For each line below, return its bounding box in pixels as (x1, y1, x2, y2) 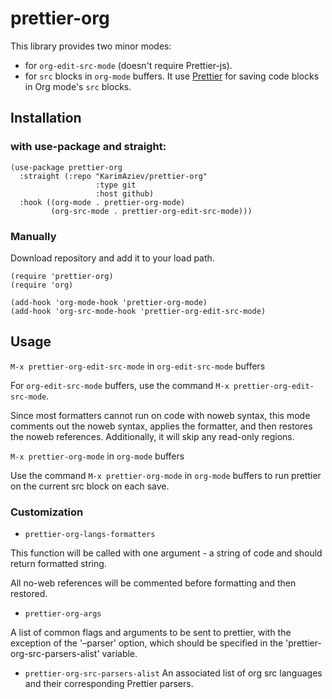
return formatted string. (10, 558, 107, 570)
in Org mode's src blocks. (24, 80, 132, 92)
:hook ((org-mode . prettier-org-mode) (19, 197, 186, 207)
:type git (95, 180, 137, 190)
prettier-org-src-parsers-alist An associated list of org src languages (24, 667, 323, 679)
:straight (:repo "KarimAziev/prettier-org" (19, 171, 208, 181)
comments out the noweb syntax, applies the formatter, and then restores (10, 420, 313, 432)
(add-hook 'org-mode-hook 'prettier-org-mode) (10, 297, 208, 307)
